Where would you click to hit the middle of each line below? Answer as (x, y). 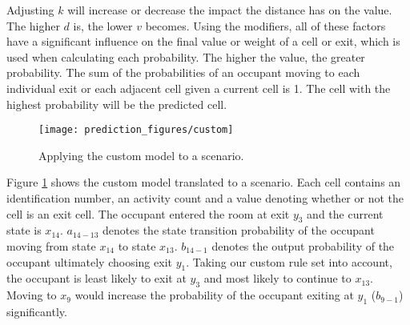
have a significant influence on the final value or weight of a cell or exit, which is (203, 41)
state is (24, 230)
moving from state (51, 245)
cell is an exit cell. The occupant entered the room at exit (148, 213)
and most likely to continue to (277, 278)
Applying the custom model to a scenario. (141, 155)
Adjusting (30, 10)
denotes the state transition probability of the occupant (239, 230)
